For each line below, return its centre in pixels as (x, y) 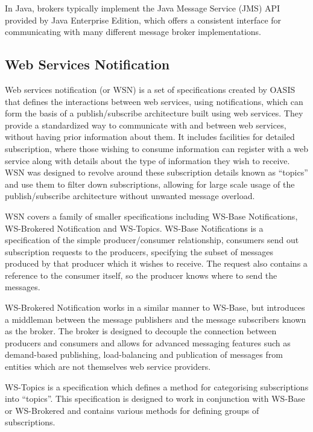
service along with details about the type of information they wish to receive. (147, 160)
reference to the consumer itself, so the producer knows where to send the (141, 275)
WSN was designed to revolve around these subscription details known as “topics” (156, 172)
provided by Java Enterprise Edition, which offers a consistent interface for (143, 20)
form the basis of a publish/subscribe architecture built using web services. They (154, 113)
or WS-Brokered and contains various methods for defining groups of (132, 410)
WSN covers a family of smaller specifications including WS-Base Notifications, (151, 216)
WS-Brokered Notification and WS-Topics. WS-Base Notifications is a (134, 228)
